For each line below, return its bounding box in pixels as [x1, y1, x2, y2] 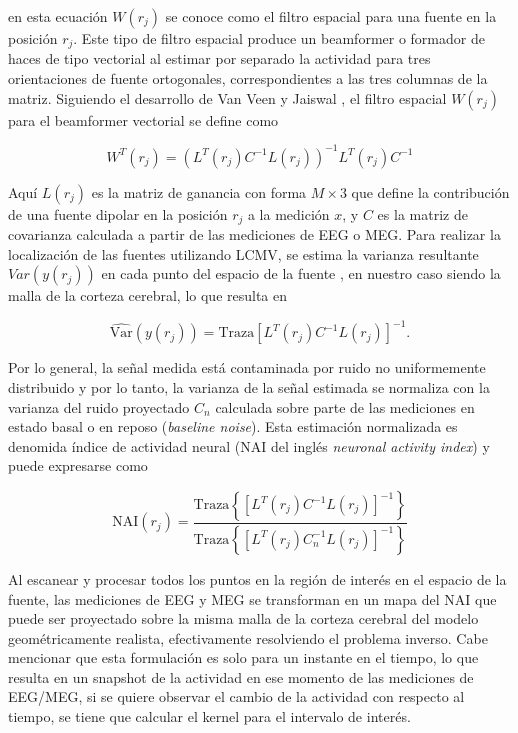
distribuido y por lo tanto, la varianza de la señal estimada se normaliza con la [8, 377, 490, 398]
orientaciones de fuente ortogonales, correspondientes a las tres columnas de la [8, 68, 488, 89]
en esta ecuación [8, 6, 108, 26]
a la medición [247, 203, 330, 224]
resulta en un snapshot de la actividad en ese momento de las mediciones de [8, 666, 474, 687]
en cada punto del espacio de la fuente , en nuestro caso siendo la [101, 263, 501, 284]
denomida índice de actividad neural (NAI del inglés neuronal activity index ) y [8, 435, 490, 456]
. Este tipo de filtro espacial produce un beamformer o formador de [73, 28, 485, 48]
